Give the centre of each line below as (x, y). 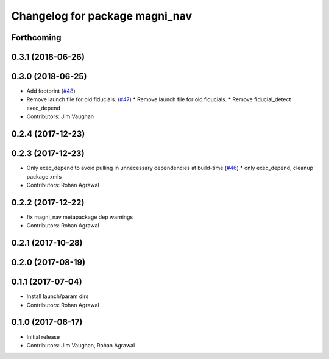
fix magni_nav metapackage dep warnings (80, 217)
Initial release (43, 337)
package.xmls (44, 176)
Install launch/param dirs (58, 296)
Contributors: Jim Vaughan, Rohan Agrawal (81, 345)
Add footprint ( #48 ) (51, 91)
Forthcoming (36, 37)
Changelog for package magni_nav (101, 16)
